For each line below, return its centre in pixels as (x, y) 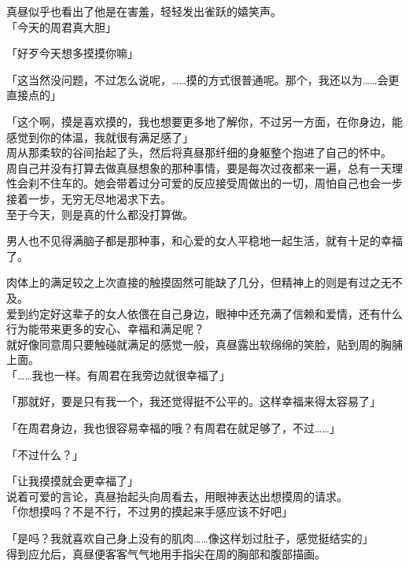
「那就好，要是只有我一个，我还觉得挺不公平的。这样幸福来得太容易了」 (193, 401)
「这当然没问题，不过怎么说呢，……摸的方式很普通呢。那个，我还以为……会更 (203, 79)
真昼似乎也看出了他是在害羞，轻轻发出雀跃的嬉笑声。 (144, 11)
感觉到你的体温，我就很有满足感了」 (100, 137)
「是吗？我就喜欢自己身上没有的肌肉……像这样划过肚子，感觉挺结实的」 (190, 538)
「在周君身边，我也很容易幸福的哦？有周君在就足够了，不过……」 (173, 428)
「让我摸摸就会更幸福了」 (72, 481)
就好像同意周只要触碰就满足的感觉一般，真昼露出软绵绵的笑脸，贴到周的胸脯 (204, 344)
